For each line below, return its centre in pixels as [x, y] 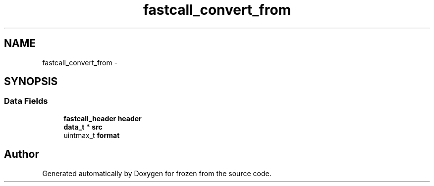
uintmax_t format [92, 135]
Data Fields [26, 101]
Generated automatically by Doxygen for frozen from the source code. [157, 173]
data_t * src [83, 127]
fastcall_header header [103, 118]
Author [22, 154]
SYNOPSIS [31, 82]
